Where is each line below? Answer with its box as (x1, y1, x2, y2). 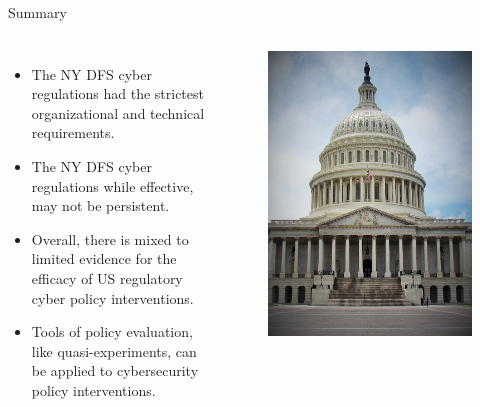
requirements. (31, 122, 115, 143)
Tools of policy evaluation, (31, 321, 193, 342)
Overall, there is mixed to (31, 228, 189, 249)
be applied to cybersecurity (31, 360, 199, 381)
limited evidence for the (31, 248, 177, 269)
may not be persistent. (31, 195, 170, 216)
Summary (8, 2, 67, 22)
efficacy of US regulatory (31, 267, 183, 288)
